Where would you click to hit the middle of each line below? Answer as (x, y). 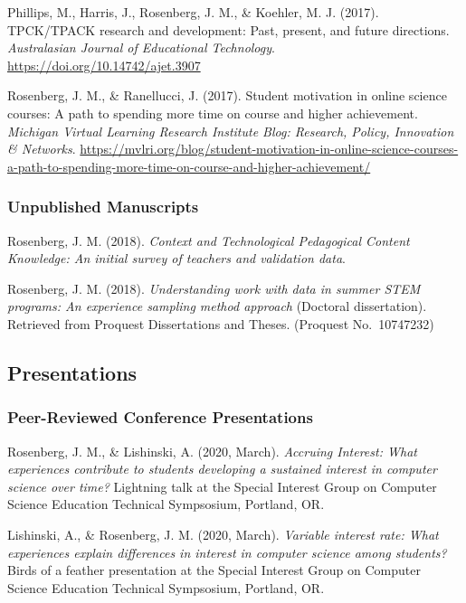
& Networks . (42, 149)
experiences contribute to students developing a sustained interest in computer (222, 469)
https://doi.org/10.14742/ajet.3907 (104, 65)
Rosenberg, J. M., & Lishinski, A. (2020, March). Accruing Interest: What (212, 451)
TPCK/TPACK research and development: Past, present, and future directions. (228, 29)
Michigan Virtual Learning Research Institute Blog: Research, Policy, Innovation (231, 131)
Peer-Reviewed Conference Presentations (160, 417)
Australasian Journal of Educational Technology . (141, 47)
